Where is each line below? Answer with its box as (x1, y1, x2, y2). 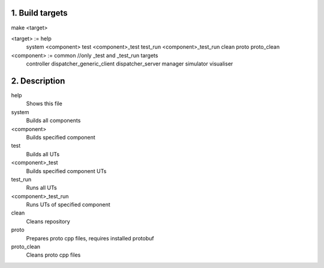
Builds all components (26, 117, 81, 124)
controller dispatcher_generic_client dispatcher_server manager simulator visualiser (26, 60, 233, 67)
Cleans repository (26, 218, 70, 225)
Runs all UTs (26, 184, 57, 192)
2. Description (11, 76, 65, 86)
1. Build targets (11, 8, 68, 18)
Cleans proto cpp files (26, 251, 81, 258)
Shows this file (26, 100, 62, 108)
